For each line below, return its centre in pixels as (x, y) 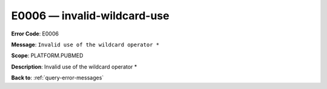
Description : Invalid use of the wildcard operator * (74, 67)
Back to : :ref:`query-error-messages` (58, 78)
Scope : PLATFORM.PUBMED (47, 56)
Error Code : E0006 (35, 34)
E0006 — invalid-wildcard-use (90, 16)
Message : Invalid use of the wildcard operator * (85, 44)
